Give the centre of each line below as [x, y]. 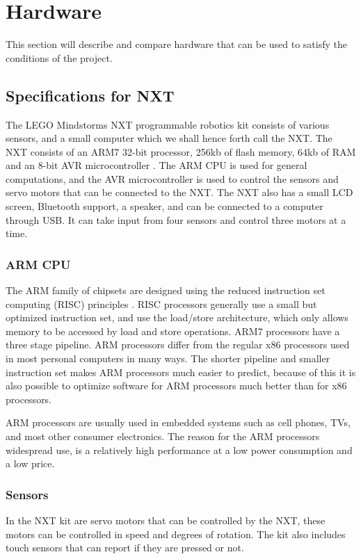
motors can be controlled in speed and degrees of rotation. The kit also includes [176, 534]
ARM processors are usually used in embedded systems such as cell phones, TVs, [178, 422]
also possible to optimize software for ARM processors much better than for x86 [176, 386]
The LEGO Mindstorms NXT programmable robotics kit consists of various [168, 124]
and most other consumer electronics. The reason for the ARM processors [163, 436]
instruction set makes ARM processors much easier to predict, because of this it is [181, 372]
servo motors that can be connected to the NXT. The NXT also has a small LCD [179, 192]
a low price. [30, 463]
